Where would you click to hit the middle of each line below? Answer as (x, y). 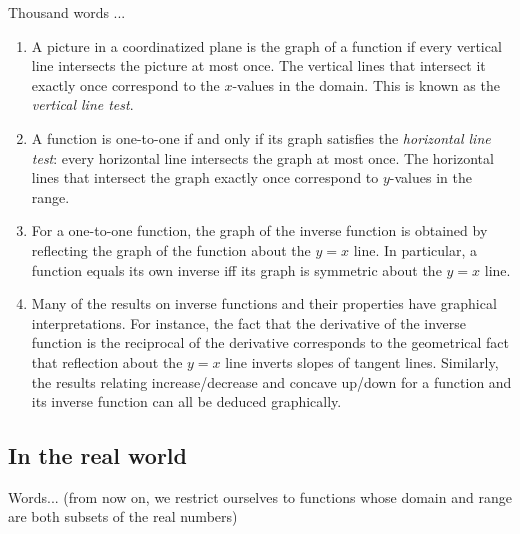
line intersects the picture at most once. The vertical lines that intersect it (258, 65)
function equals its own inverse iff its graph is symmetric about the (236, 269)
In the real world (97, 455)
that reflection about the (107, 361)
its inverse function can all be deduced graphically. (186, 401)
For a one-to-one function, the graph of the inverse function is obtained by (259, 230)
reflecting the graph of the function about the (171, 249)
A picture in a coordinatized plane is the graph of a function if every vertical (266, 45)
